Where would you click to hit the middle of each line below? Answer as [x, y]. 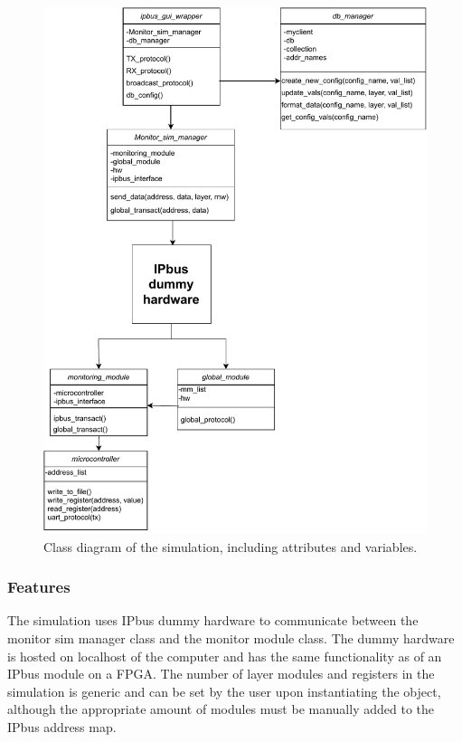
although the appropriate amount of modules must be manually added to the [221, 709]
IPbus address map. [62, 726]
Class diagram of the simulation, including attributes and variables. [231, 546]
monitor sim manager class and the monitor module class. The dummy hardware [231, 638]
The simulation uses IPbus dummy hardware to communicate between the [213, 620]
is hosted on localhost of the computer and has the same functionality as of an [225, 656]
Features [39, 587]
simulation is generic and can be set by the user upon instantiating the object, [224, 691]
